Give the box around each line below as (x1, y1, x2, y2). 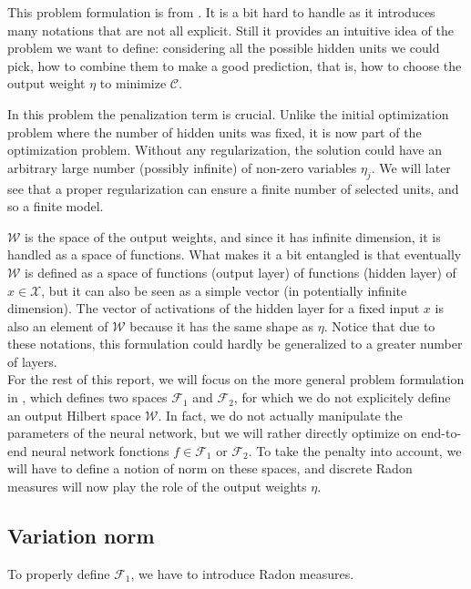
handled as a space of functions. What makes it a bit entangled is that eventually (7, 245, 462, 264)
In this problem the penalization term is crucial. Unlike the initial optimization (7, 104, 449, 123)
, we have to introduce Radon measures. (130, 564, 354, 583)
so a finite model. (7, 197, 104, 216)
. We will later (371, 157, 451, 177)
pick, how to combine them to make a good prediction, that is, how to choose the (7, 56, 462, 75)
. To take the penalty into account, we (248, 441, 462, 460)
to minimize (99, 74, 167, 93)
